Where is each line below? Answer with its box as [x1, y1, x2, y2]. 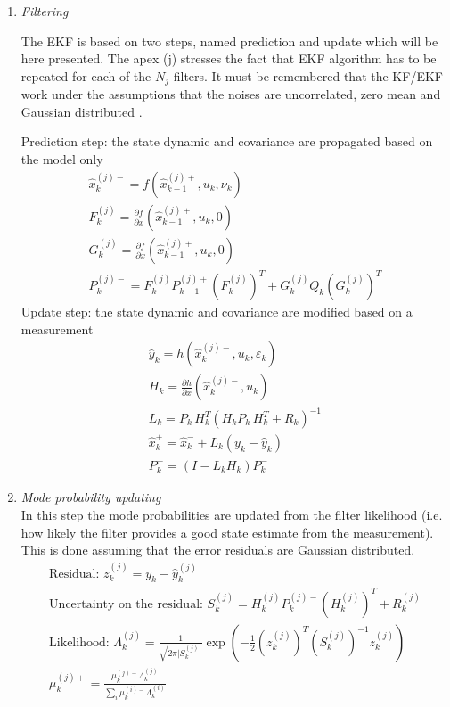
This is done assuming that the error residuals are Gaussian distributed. [20, 540, 415, 559]
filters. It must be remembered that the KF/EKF [173, 66, 443, 85]
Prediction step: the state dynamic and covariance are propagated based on [20, 132, 433, 151]
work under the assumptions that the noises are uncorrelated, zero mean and [20, 85, 441, 103]
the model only [20, 150, 103, 169]
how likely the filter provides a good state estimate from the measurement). [20, 522, 434, 541]
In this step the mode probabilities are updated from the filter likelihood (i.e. [20, 505, 443, 523]
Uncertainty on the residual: [49, 597, 203, 611]
